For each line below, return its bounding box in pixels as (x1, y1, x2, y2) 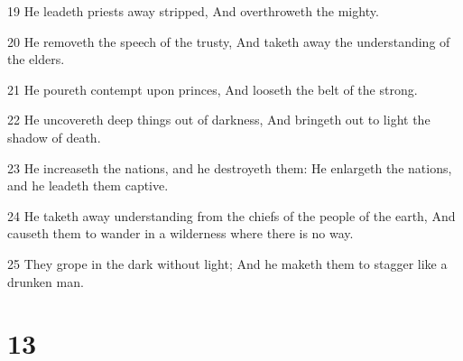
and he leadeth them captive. (7, 176, 169, 195)
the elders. (7, 50, 65, 69)
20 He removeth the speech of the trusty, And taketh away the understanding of (7, 32, 450, 51)
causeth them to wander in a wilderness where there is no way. (7, 224, 354, 243)
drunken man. (7, 272, 84, 291)
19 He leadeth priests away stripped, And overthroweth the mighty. (7, 2, 379, 20)
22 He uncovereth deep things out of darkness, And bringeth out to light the (7, 110, 431, 129)
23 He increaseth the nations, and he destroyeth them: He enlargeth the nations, (7, 158, 452, 177)
